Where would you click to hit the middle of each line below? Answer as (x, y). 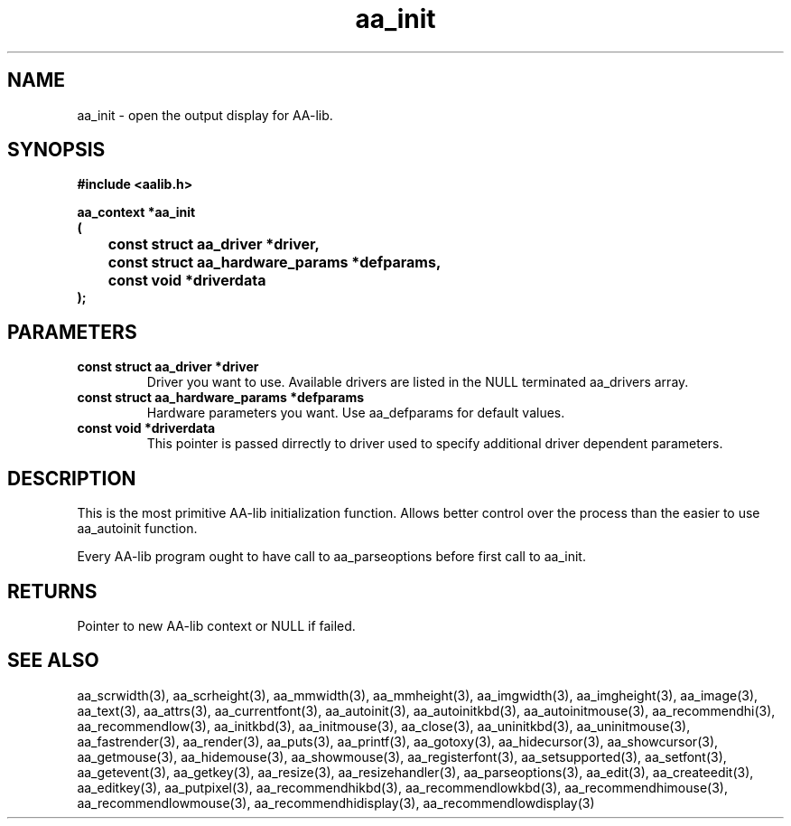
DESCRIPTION (72, 478)
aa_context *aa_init (136, 212)
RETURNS (52, 591)
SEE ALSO (53, 661)
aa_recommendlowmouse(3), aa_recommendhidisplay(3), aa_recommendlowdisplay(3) (336, 803)
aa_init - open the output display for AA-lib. (205, 115)
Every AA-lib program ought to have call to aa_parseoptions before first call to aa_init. (331, 557)
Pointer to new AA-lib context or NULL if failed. (216, 625)
